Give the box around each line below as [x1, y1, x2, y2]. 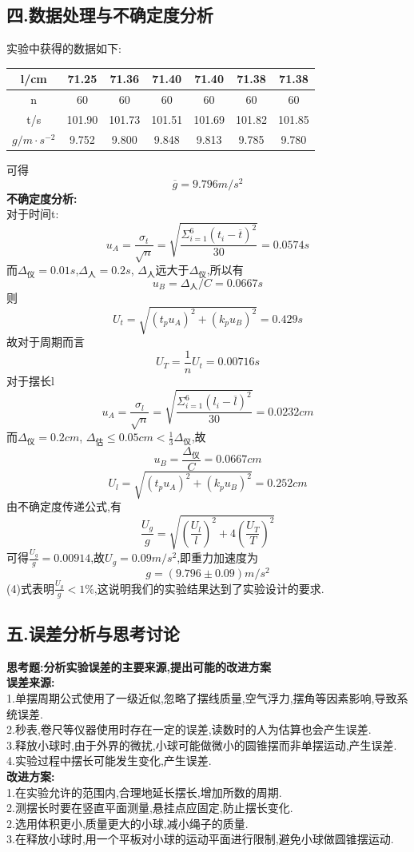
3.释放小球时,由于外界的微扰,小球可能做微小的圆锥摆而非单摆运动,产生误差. [6, 736, 397, 753]
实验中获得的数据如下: [6, 40, 121, 57]
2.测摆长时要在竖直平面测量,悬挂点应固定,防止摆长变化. [6, 799, 293, 816]
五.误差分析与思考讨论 [6, 621, 180, 646]
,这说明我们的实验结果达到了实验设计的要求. [94, 579, 324, 596]
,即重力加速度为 [177, 549, 259, 566]
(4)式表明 [6, 579, 54, 596]
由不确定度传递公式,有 [6, 498, 121, 515]
